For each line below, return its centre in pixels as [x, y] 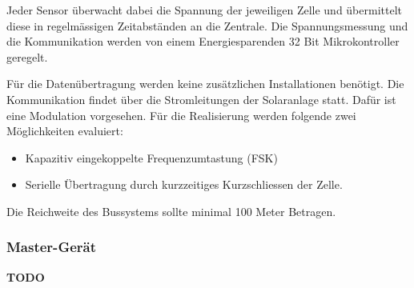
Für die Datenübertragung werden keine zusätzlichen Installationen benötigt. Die [205, 84]
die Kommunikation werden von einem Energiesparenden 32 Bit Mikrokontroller [203, 41]
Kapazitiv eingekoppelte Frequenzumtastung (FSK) [151, 157]
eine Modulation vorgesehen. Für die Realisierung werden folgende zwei [181, 115]
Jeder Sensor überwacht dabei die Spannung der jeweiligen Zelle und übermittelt [205, 10]
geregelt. [27, 56]
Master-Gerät [52, 247]
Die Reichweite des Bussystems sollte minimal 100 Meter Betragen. [171, 211]
